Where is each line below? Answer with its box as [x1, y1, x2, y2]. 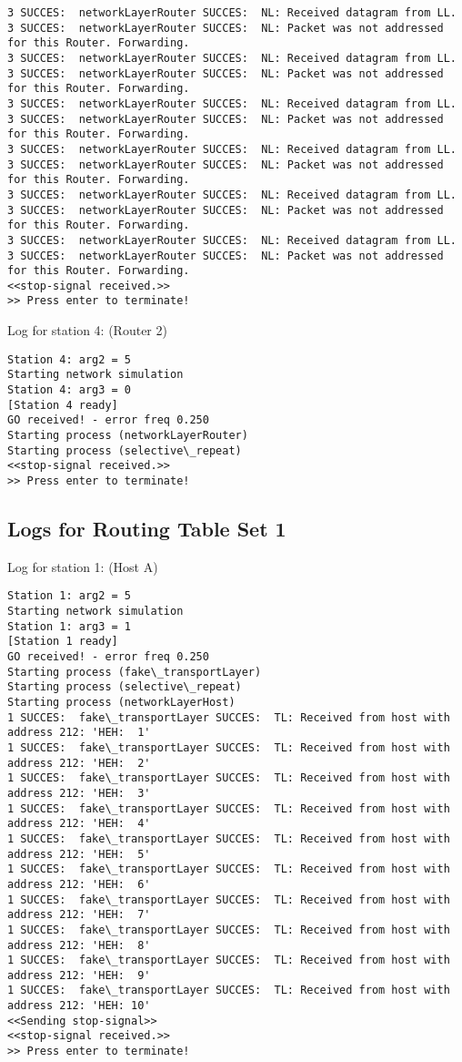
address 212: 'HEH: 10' [7, 999, 151, 1013]
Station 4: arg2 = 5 [7, 352, 132, 366]
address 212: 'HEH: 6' [7, 877, 151, 891]
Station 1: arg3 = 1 [7, 619, 132, 633]
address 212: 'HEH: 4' [7, 817, 151, 831]
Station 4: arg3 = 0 [7, 383, 132, 397]
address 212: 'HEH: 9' [7, 968, 151, 982]
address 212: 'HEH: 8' [7, 938, 151, 952]
